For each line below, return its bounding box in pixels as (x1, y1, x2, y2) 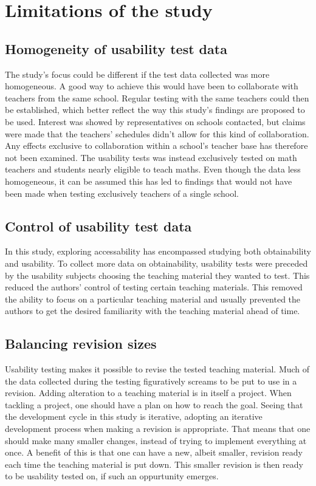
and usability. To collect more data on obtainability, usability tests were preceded (5, 256, 308, 269)
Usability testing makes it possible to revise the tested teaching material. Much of (5, 363, 310, 375)
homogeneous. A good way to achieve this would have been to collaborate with (5, 80, 298, 92)
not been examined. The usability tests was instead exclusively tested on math (5, 151, 297, 163)
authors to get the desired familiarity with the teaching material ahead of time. (5, 304, 300, 317)
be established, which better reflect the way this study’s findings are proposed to (5, 103, 305, 116)
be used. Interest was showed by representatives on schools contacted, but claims (5, 115, 306, 128)
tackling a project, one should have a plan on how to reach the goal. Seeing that (5, 398, 303, 411)
